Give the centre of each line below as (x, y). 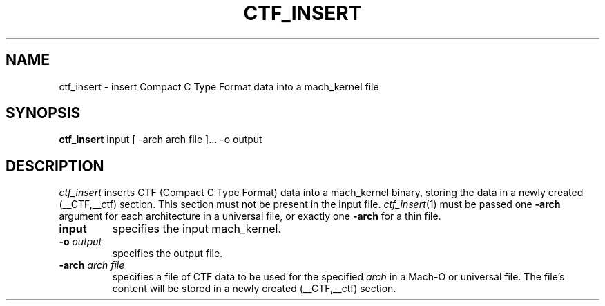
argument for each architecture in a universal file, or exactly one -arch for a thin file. (250, 216)
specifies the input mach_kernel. (197, 229)
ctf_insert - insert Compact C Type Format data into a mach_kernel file (219, 86)
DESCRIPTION (55, 166)
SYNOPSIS (43, 113)
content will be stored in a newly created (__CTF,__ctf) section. (254, 289)
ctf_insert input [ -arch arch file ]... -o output (161, 140)
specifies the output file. (167, 254)
